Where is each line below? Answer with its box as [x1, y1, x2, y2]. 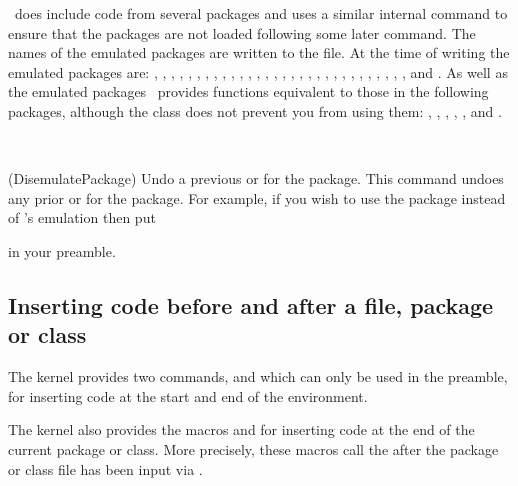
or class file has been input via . [8, 458, 203, 479]
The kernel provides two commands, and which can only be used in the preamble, [8, 366, 508, 387]
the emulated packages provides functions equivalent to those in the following [8, 81, 489, 102]
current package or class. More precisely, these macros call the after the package [8, 438, 499, 459]
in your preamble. [8, 240, 116, 261]
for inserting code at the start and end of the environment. [8, 385, 368, 406]
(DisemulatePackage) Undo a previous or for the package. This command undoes [8, 168, 504, 189]
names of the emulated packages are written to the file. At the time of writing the [8, 42, 510, 63]
